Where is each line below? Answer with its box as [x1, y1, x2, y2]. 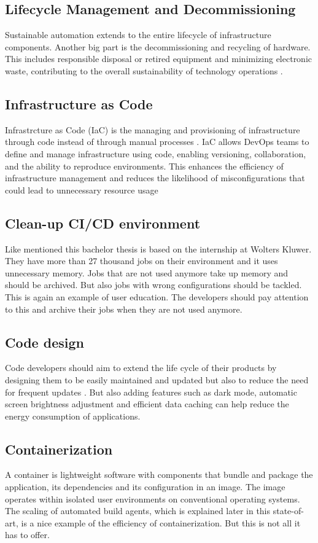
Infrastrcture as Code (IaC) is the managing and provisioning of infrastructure [5, 123, 300, 136]
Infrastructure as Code [5, 94, 153, 113]
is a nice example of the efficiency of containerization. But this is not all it [21, 516, 301, 529]
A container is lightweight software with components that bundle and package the [5, 468, 313, 481]
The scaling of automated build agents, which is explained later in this [5, 504, 271, 517]
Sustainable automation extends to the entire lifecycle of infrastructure [5, 28, 271, 41]
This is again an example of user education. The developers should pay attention [5, 290, 309, 303]
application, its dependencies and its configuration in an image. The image [5, 480, 285, 493]
